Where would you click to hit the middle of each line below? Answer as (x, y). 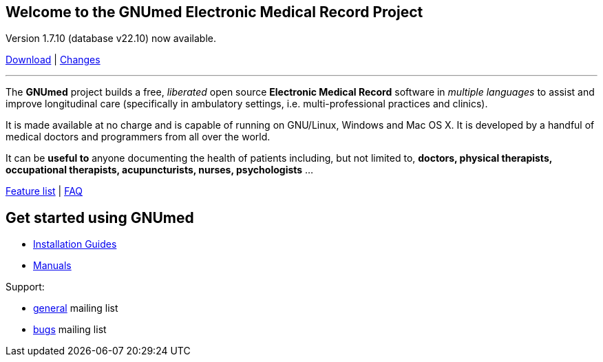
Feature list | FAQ (44, 191)
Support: (25, 287)
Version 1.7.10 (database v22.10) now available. (111, 39)
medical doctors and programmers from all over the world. (138, 137)
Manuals (52, 266)
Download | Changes (53, 60)
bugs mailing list (70, 330)
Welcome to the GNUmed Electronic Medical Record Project (214, 12)
